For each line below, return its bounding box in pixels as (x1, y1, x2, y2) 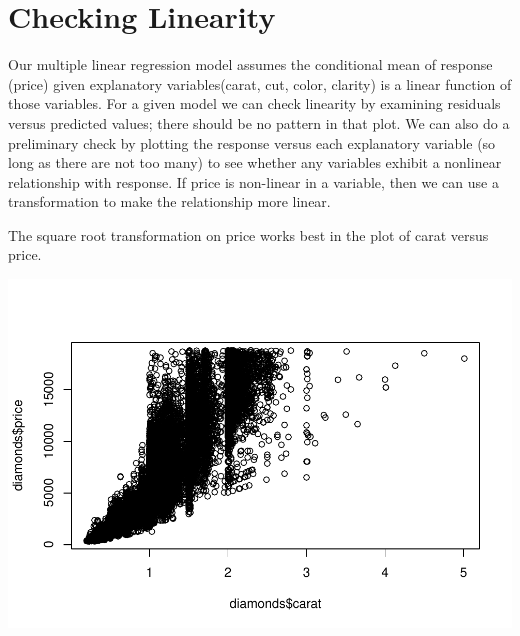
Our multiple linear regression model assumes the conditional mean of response (8, 54, 493, 75)
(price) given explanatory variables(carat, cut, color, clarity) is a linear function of (8, 73, 512, 94)
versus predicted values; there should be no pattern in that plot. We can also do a (8, 112, 510, 133)
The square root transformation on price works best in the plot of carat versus (8, 224, 489, 245)
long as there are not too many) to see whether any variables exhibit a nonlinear (8, 152, 502, 173)
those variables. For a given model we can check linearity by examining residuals (8, 93, 501, 114)
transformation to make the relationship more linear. (8, 191, 331, 212)
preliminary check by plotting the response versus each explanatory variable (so (8, 132, 496, 153)
